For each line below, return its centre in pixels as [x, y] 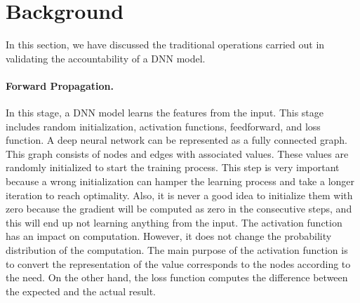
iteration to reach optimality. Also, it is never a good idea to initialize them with [179, 195]
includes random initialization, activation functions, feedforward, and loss [163, 126]
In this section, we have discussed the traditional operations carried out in [165, 45]
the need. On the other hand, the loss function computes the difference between [177, 277]
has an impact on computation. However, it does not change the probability [169, 236]
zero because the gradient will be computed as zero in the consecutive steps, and [179, 209]
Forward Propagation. [60, 85]
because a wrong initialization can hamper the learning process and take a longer [180, 181]
